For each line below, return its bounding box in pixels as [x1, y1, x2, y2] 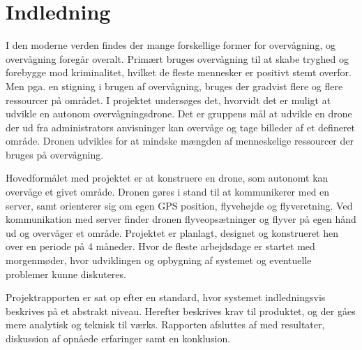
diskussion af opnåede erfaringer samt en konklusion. [6, 331, 231, 345]
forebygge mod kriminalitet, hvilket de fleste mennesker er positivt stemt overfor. [6, 65, 352, 80]
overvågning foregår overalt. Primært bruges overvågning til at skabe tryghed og [6, 51, 349, 66]
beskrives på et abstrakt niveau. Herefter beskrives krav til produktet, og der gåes [6, 303, 356, 318]
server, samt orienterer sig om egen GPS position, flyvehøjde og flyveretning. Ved [6, 198, 353, 212]
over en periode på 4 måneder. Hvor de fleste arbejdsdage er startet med [6, 239, 315, 254]
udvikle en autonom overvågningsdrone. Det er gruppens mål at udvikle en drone [6, 106, 352, 121]
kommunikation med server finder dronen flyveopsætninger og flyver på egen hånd [6, 212, 356, 226]
